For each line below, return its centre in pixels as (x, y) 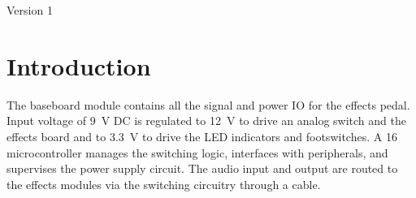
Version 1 (30, 10)
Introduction (79, 65)
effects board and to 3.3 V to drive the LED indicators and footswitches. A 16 (202, 136)
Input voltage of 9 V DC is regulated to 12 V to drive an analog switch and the (206, 121)
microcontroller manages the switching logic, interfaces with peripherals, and (197, 152)
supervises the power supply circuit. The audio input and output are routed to (202, 168)
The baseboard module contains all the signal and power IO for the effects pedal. (208, 104)
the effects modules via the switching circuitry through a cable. (164, 184)
